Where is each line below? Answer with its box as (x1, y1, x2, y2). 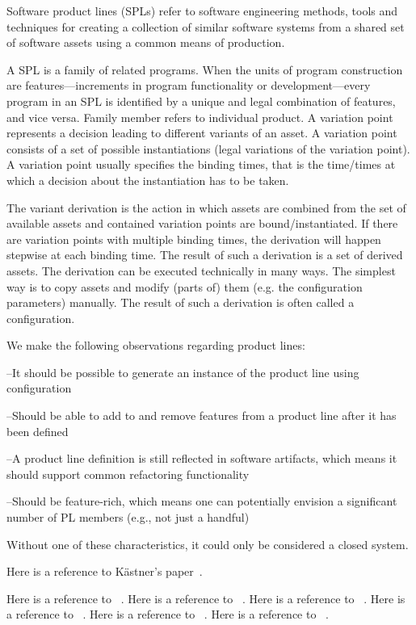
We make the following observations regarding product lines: (6, 337, 305, 354)
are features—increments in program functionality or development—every (6, 77, 371, 94)
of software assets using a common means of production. (6, 34, 285, 51)
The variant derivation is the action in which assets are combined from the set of (6, 199, 406, 216)
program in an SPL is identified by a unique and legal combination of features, (6, 92, 396, 109)
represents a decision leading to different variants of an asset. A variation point (6, 124, 397, 141)
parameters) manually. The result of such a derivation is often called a (6, 294, 355, 311)
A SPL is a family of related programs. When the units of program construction (6, 61, 403, 78)
